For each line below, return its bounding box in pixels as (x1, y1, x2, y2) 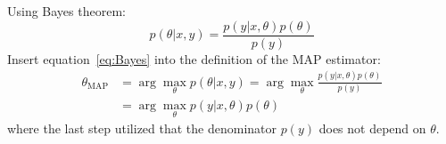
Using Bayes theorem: (7, 2, 126, 20)
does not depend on (318, 119, 426, 138)
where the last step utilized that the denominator (7, 119, 277, 138)
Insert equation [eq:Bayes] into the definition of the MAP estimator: (7, 49, 381, 68)
